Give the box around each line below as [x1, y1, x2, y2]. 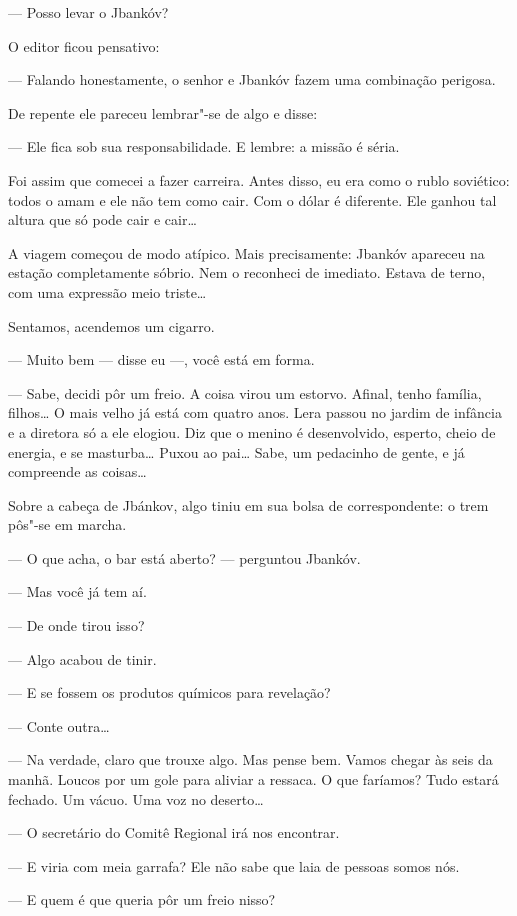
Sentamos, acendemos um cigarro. [8, 315, 215, 336]
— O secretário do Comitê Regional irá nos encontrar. [8, 822, 340, 843]
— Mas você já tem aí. [8, 581, 147, 602]
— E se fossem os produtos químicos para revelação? [8, 682, 331, 703]
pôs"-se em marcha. [8, 514, 127, 535]
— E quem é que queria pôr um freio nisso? [8, 889, 276, 910]
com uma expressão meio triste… [8, 281, 207, 302]
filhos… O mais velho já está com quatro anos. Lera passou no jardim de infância [8, 402, 502, 423]
